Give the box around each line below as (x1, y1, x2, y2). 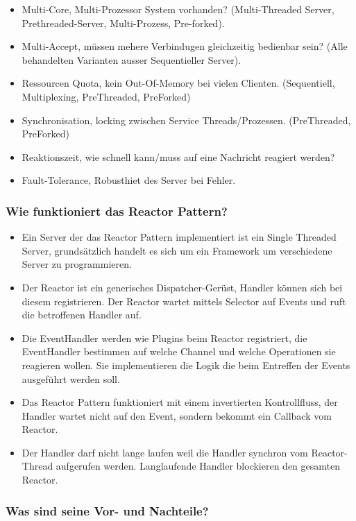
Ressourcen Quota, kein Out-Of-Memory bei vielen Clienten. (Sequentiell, (22, 76, 335, 90)
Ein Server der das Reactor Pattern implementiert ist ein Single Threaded (22, 230, 337, 244)
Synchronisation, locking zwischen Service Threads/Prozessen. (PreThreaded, (22, 112, 351, 127)
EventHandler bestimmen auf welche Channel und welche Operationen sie (22, 344, 336, 359)
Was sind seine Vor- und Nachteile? (6, 502, 209, 519)
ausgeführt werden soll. (22, 371, 120, 386)
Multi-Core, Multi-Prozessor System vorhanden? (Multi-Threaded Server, (22, 2, 334, 16)
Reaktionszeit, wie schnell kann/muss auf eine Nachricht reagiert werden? (22, 149, 335, 164)
